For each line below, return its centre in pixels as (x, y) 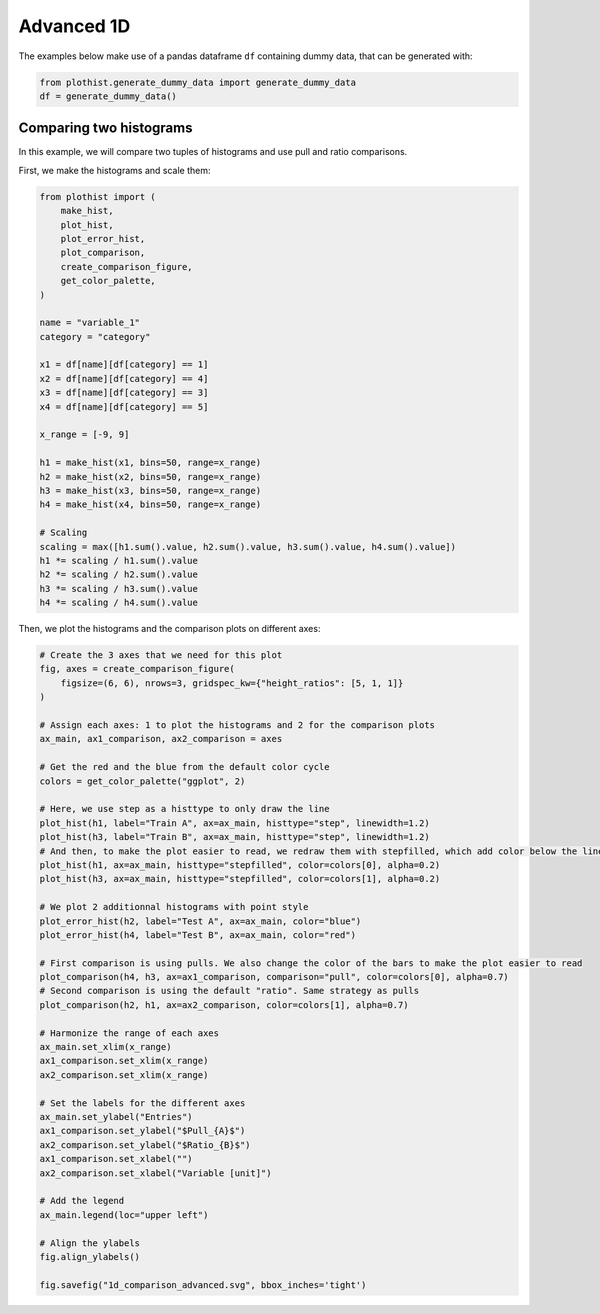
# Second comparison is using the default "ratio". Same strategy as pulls (229, 991)
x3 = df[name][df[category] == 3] (124, 393)
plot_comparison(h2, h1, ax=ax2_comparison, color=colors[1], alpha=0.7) (224, 1004)
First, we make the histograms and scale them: (114, 170)
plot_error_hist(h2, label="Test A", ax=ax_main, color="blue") (200, 921)
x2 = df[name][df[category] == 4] (124, 378)
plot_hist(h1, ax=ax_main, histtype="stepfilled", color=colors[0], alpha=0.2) (240, 864)
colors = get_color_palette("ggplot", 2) (142, 781)
